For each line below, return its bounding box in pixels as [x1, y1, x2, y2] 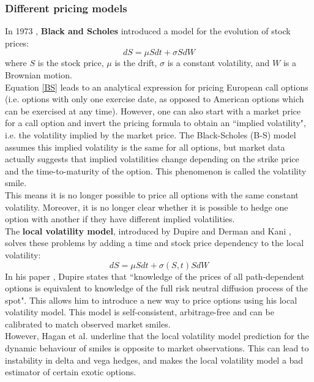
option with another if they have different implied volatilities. [5, 212, 235, 225]
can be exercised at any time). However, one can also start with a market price [5, 104, 301, 117]
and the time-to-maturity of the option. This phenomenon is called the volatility [5, 164, 307, 177]
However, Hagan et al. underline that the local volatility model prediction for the [5, 329, 309, 342]
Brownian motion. [5, 69, 72, 81]
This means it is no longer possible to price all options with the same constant [5, 188, 299, 201]
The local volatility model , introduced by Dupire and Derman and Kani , [5, 224, 291, 237]
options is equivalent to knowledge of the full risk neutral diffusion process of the [5, 282, 308, 294]
